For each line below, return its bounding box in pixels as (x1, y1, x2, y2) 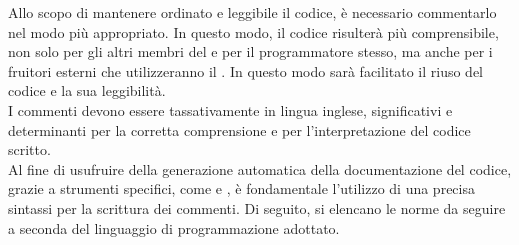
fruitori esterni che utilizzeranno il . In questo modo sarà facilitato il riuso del (8, 60, 484, 81)
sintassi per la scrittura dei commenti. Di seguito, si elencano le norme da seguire (8, 197, 506, 218)
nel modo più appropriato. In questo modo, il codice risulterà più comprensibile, (8, 21, 499, 42)
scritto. (8, 139, 51, 160)
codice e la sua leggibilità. (8, 80, 166, 101)
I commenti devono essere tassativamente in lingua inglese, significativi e (8, 99, 453, 120)
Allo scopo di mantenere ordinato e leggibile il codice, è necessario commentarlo (8, 2, 497, 22)
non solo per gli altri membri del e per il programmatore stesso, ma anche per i (8, 41, 493, 62)
